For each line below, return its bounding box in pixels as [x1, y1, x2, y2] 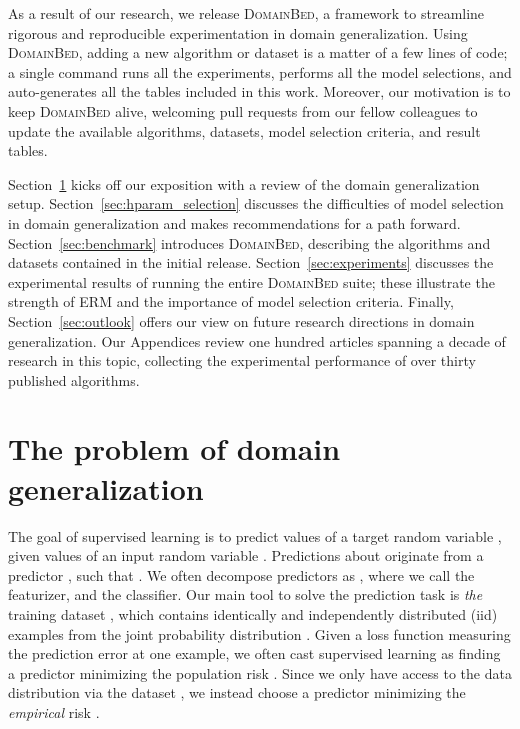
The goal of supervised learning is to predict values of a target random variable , [8, 525, 502, 546]
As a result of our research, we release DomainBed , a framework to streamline [8, 3, 485, 23]
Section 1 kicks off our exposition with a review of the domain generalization [8, 173, 480, 194]
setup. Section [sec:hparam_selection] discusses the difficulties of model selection [8, 193, 504, 214]
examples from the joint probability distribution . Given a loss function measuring [8, 623, 511, 644]
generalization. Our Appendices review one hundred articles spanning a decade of [8, 330, 506, 351]
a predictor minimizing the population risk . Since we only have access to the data [8, 662, 512, 683]
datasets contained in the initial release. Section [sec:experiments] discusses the [8, 252, 494, 273]
